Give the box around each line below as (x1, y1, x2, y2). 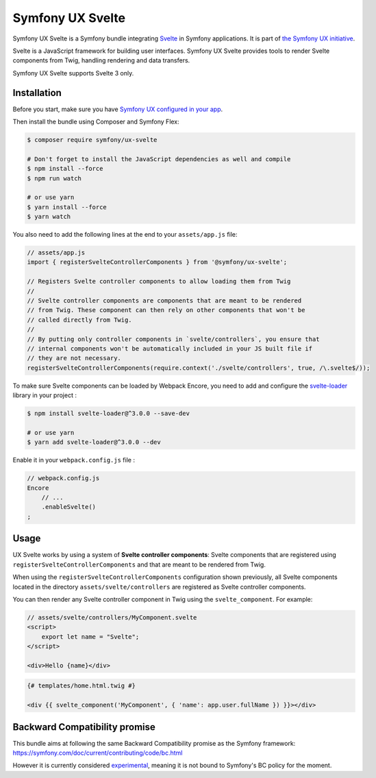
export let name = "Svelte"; (41, 633, 140, 641)
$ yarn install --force (27, 203, 108, 211)
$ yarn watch (27, 213, 71, 221)
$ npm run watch (27, 174, 82, 182)
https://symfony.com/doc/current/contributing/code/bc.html (12, 748, 183, 757)
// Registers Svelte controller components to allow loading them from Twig (27, 278, 291, 285)
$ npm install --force (27, 165, 103, 173)
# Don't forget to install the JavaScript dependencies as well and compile (27, 155, 291, 163)
